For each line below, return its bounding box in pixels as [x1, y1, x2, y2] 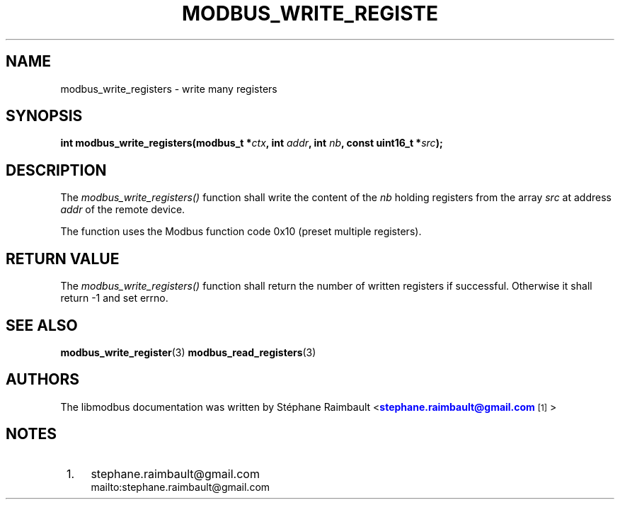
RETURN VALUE [6, 249, 120, 268]
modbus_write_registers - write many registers [60, 82, 277, 95]
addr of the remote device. [60, 203, 185, 216]
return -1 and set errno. [60, 292, 168, 305]
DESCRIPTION [6, 161, 107, 179]
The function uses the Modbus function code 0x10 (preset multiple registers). [60, 225, 422, 238]
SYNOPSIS [6, 107, 83, 125]
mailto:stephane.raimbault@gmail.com [91, 480, 270, 493]
